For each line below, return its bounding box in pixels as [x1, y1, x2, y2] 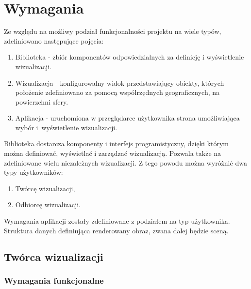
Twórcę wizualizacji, [15, 183, 75, 193]
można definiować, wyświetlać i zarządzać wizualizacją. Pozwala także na [4, 148, 221, 158]
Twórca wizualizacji [4, 249, 103, 264]
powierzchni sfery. [15, 96, 68, 106]
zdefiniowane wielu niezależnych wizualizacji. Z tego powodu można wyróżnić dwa [4, 157, 247, 167]
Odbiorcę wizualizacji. [15, 199, 81, 210]
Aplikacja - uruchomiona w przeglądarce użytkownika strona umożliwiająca [15, 113, 240, 123]
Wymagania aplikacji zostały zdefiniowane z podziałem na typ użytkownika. [4, 216, 230, 226]
